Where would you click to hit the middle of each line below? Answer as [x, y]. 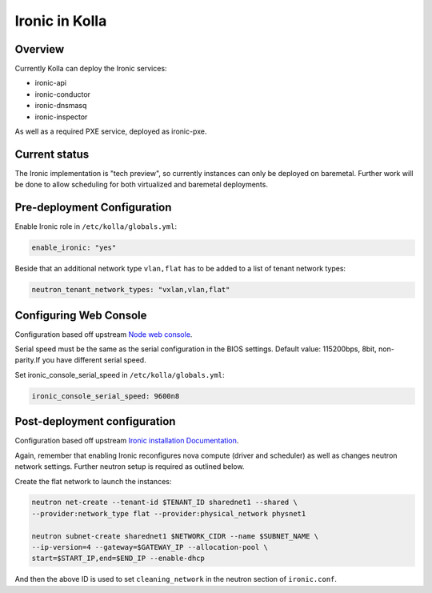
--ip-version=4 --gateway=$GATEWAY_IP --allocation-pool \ [150, 547]
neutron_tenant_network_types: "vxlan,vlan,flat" [131, 290]
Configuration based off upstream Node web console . [104, 334]
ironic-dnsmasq [61, 106]
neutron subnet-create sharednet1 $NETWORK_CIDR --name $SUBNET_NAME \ [175, 536]
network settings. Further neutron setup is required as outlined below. [130, 467]
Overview [40, 49]
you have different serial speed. [94, 360]
